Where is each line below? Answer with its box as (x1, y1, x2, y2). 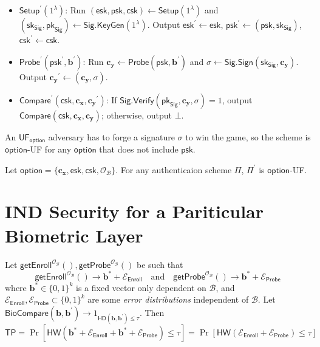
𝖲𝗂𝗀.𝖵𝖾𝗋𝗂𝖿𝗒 (120, 96, 154, 105)
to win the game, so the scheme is (185, 130, 311, 143)
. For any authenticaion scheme (115, 163, 232, 176)
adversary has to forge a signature (48, 130, 175, 143)
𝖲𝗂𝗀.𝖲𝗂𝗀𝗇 (224, 58, 254, 67)
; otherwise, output (101, 108, 172, 121)
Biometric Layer (5, 222, 143, 247)
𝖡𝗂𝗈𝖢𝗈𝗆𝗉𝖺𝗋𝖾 (5, 309, 49, 318)
